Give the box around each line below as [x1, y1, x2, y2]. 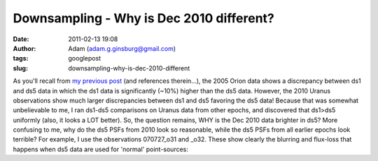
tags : [13, 54, 29, 63]
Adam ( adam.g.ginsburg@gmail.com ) [68, 44, 176, 52]
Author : [13, 44, 36, 52]
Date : [13, 35, 29, 43]
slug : [13, 63, 28, 72]
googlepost [68, 54, 101, 63]
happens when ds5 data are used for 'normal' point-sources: [13, 145, 189, 153]
